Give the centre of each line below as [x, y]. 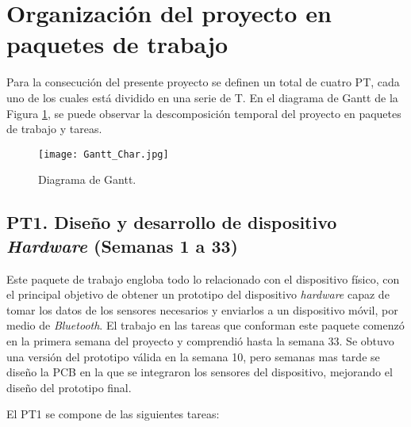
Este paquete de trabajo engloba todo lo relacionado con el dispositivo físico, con [203, 278]
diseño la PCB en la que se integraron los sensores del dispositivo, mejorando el [200, 372]
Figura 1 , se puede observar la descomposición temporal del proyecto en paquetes [204, 113]
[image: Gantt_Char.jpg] [104, 154]
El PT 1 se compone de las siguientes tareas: [113, 414]
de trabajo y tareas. [54, 129]
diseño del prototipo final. [69, 387]
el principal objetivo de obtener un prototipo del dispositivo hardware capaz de [198, 294]
